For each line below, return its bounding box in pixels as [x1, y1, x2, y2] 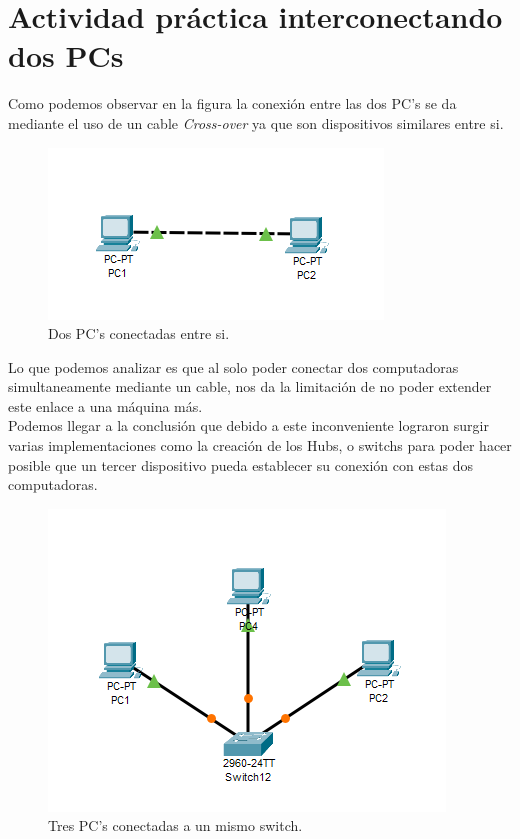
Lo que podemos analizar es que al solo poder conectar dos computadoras [8, 356, 459, 377]
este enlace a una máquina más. [8, 395, 203, 416]
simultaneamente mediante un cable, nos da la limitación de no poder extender [8, 376, 492, 397]
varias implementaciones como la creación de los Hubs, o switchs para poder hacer [8, 435, 512, 456]
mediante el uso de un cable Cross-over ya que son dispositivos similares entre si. [8, 112, 504, 133]
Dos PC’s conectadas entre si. [48, 323, 230, 344]
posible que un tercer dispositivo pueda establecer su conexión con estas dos [8, 454, 474, 475]
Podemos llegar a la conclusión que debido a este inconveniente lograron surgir [8, 415, 489, 436]
